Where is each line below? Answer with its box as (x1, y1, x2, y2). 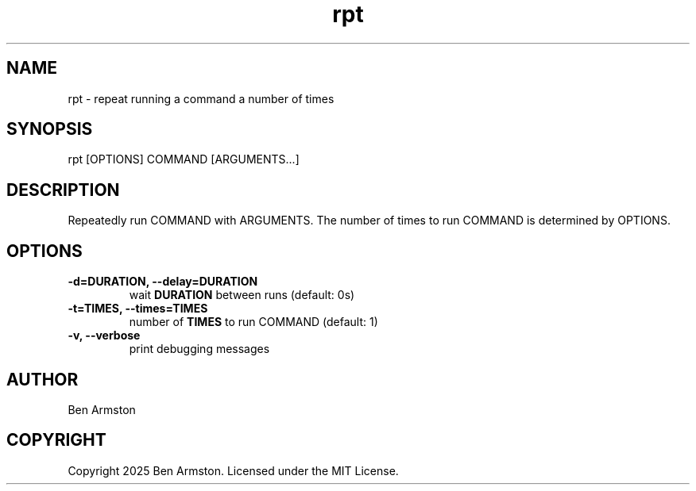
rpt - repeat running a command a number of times (68, 91, 334, 105)
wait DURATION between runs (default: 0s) (129, 288, 355, 302)
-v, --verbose (68, 328, 141, 343)
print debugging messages (129, 342, 270, 356)
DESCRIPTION (6, 179, 120, 200)
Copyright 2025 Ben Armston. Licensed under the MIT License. (68, 463, 399, 478)
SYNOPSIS (6, 119, 93, 140)
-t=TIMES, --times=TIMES (68, 301, 208, 316)
